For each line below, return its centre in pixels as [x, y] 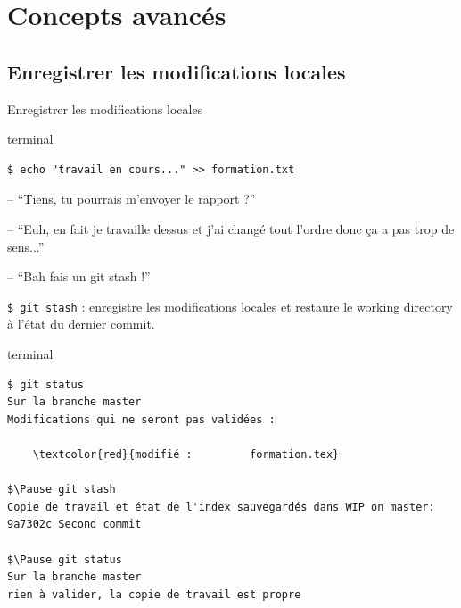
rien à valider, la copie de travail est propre [154, 594]
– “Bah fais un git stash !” [79, 276]
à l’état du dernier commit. [81, 324]
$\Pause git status [65, 559]
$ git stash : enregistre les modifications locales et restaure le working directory [230, 306]
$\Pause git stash [62, 490]
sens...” [26, 246]
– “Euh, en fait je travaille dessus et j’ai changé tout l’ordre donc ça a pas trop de [231, 228]
